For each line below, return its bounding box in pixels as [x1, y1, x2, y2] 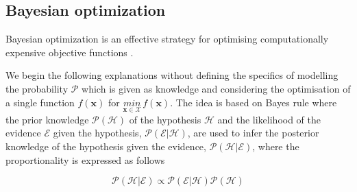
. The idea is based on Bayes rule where [170, 95, 337, 109]
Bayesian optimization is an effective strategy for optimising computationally [5, 32, 329, 46]
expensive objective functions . [5, 45, 134, 59]
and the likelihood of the [217, 112, 321, 126]
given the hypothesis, [53, 125, 142, 140]
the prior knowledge [5, 112, 89, 126]
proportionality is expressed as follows [5, 152, 165, 167]
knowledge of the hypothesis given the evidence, [5, 139, 206, 153]
